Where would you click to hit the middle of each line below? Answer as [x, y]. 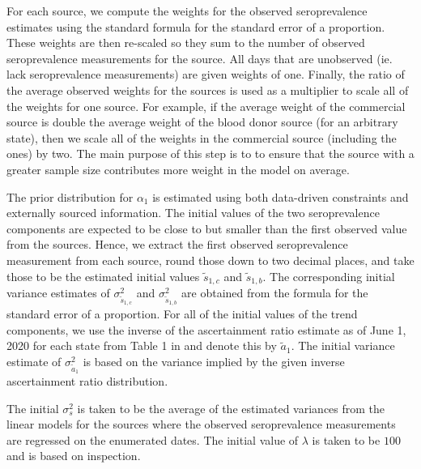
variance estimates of [58, 292]
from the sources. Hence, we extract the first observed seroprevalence [177, 244]
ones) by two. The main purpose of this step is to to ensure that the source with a [210, 153]
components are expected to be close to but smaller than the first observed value [207, 228]
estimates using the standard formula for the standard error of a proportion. [196, 26]
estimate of [34, 361]
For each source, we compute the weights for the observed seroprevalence [187, 11]
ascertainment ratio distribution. [87, 380]
